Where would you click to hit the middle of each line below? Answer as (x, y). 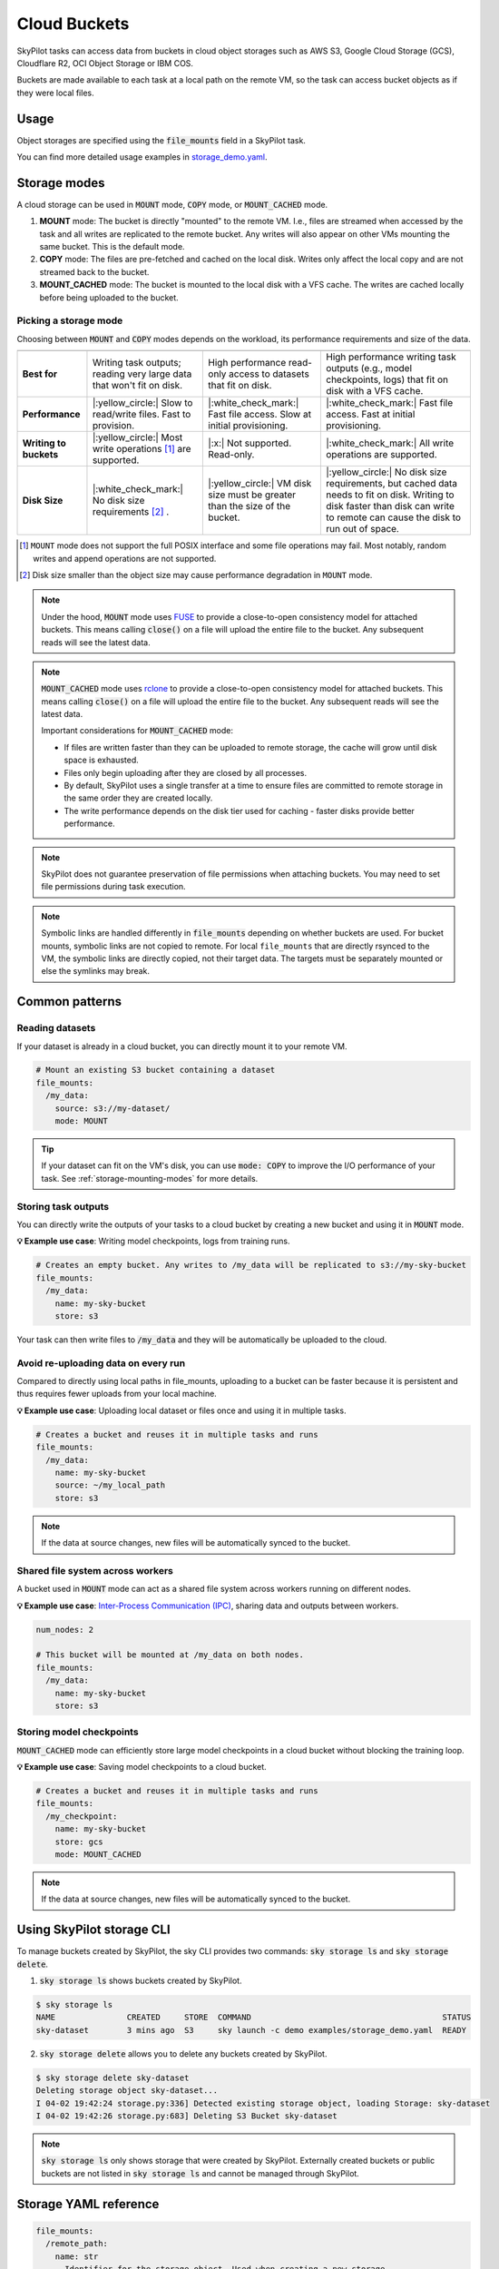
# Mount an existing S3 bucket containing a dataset (156, 1070)
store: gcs (79, 1842)
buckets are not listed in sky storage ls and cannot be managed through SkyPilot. (201, 2173)
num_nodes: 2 (65, 1630)
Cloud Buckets (73, 24)
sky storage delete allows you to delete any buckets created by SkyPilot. (183, 2053)
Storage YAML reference (88, 2204)
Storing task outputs (63, 1206)
